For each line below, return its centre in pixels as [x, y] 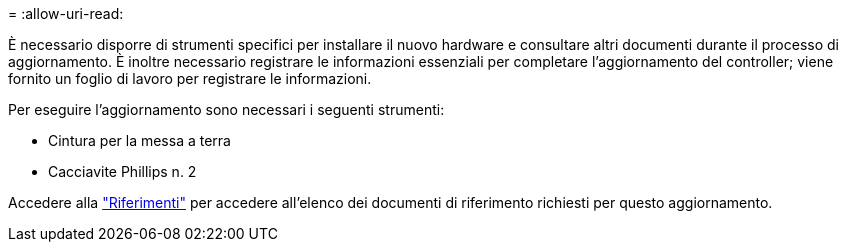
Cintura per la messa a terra [139, 140]
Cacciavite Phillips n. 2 [122, 171]
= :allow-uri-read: [66, 13]
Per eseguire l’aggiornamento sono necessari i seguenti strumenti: [226, 109]
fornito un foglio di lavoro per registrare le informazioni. [190, 78]
